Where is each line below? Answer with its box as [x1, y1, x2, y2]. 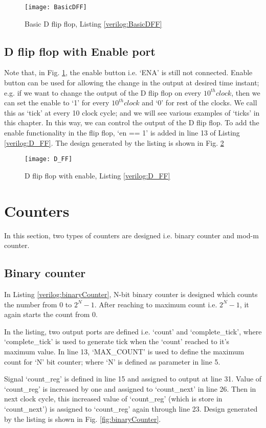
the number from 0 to [4, 299, 72, 309]
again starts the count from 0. [4, 309, 98, 320]
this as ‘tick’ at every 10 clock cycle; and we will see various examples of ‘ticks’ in [4, 107, 260, 118]
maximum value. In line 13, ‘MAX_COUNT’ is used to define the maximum [4, 346, 245, 356]
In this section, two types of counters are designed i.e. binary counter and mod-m [4, 230, 259, 240]
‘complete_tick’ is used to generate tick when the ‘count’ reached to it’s [4, 336, 230, 347]
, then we [231, 87, 260, 98]
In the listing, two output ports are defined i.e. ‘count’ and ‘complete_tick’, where [4, 326, 262, 336]
